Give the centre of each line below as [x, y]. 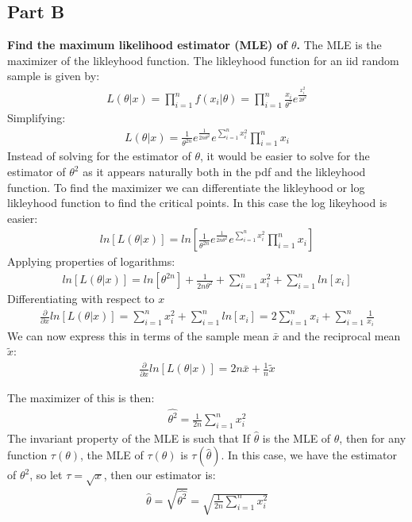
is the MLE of [296, 438]
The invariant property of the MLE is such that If [129, 438]
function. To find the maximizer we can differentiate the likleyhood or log [186, 187]
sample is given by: [54, 76]
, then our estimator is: [160, 475]
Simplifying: [37, 117]
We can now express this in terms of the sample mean [138, 335]
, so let [46, 475]
